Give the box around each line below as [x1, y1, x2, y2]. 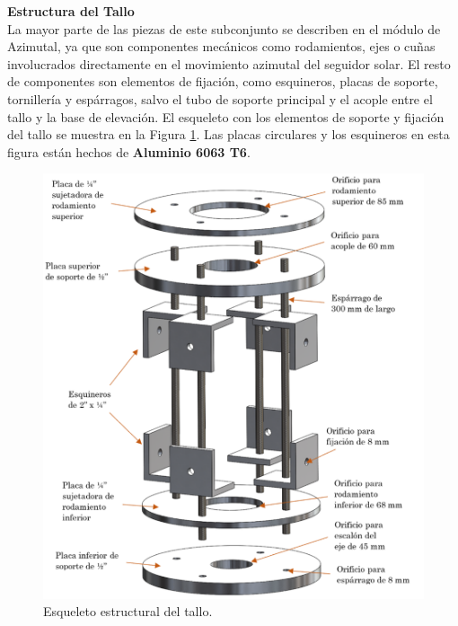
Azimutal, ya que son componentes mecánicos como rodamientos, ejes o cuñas [7, 37, 436, 56]
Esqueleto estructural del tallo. [43, 602, 213, 621]
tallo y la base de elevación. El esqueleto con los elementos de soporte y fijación [7, 107, 445, 126]
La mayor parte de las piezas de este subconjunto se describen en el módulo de [7, 19, 441, 38]
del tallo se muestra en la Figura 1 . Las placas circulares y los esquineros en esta [7, 125, 450, 144]
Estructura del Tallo [7, 2, 135, 20]
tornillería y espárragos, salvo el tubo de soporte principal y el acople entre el [7, 89, 433, 108]
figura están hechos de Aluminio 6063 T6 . [7, 142, 251, 161]
